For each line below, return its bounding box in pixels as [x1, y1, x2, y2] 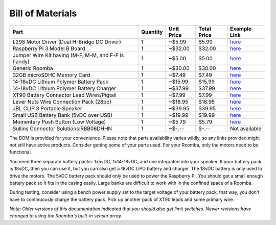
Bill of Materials [9, 8, 77, 19]
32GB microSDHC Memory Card [12, 71, 90, 79]
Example [230, 25, 252, 32]
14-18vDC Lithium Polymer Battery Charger [12, 85, 117, 92]
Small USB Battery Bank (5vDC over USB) [12, 111, 112, 118]
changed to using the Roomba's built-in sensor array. [9, 213, 123, 219]
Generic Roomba [12, 64, 53, 71]
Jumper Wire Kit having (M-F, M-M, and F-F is [12, 52, 124, 59]
